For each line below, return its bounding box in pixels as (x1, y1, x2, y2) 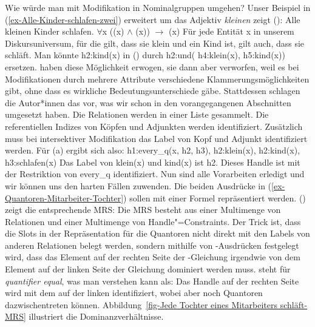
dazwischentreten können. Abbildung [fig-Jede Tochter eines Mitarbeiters (5, 298, 278, 311)
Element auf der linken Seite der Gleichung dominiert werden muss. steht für (5, 263, 291, 275)
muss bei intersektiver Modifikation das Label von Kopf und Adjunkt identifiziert (5, 132, 308, 144)
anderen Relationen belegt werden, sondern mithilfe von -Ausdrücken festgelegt (5, 238, 299, 251)
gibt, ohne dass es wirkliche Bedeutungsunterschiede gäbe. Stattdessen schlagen (5, 84, 300, 97)
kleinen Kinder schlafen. (5, 25, 94, 38)
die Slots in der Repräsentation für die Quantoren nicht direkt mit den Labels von (5, 227, 310, 240)
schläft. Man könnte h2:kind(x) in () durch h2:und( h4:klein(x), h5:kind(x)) (5, 49, 285, 61)
